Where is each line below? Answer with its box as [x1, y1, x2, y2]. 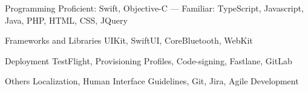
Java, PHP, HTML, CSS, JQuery [5, 13, 128, 26]
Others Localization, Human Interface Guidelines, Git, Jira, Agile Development [5, 75, 299, 87]
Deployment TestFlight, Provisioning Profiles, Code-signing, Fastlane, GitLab [5, 54, 292, 67]
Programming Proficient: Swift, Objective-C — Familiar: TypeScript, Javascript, [5, 2, 304, 14]
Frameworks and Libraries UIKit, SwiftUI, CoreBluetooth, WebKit [5, 34, 253, 47]
